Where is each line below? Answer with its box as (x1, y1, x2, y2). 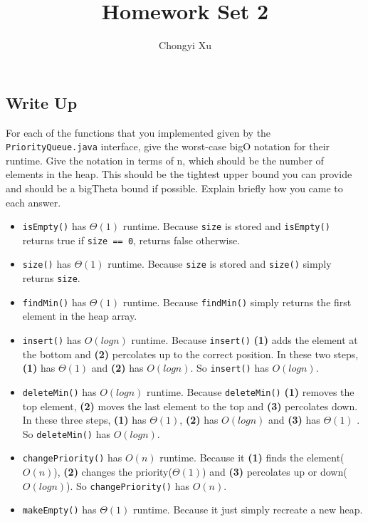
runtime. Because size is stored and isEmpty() (122, 219, 330, 234)
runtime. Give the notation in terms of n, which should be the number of (6, 152, 324, 167)
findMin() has (22, 294, 87, 309)
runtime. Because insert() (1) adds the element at (131, 333, 358, 348)
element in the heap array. (22, 308, 137, 323)
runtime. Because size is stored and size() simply (107, 256, 332, 271)
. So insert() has (190, 360, 269, 375)
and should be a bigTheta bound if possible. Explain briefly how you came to (6, 180, 343, 195)
